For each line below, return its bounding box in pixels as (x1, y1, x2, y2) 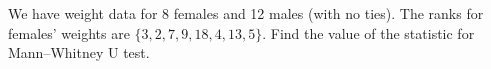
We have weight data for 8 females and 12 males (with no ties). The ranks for (8, 3, 484, 23)
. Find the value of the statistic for (262, 22, 475, 43)
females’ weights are (8, 22, 130, 43)
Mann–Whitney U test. (8, 42, 150, 63)
